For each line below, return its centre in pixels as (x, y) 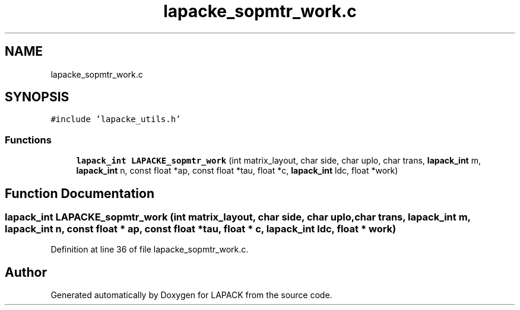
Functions (28, 140)
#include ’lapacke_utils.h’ (116, 119)
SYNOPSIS (37, 97)
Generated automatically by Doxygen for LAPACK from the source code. (191, 295)
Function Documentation (80, 193)
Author (26, 272)
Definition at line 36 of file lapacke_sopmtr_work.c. (150, 250)
